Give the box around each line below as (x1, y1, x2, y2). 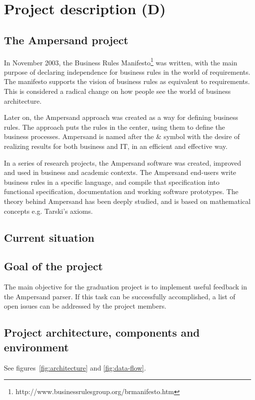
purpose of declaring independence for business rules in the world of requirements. (4, 66, 251, 77)
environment (4, 339, 69, 354)
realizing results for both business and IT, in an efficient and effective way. (4, 141, 228, 151)
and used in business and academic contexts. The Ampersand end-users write (4, 167, 236, 177)
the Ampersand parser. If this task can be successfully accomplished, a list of (4, 291, 235, 301)
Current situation (4, 229, 95, 245)
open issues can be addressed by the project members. (4, 301, 167, 311)
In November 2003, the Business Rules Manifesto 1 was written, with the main (4, 56, 237, 67)
